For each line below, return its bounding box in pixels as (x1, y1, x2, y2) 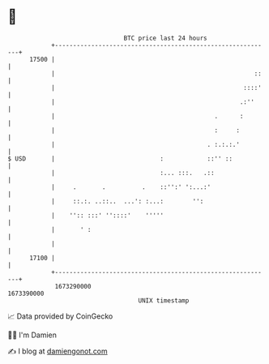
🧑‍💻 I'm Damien (7, 330, 58, 340)
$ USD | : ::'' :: (7, 154, 233, 163)
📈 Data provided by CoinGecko (7, 311, 113, 321)
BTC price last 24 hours (123, 34, 207, 42)
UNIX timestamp (138, 296, 190, 305)
